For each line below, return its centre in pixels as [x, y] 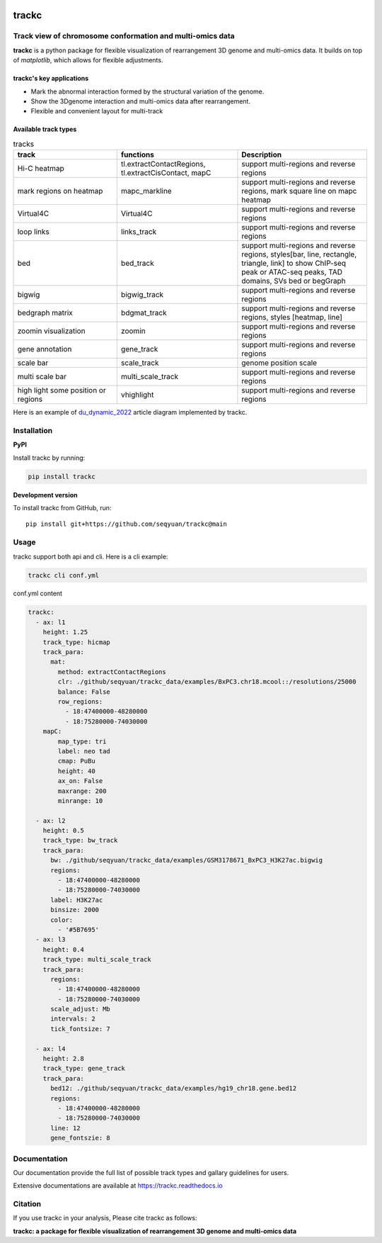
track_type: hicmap [77, 642]
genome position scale [279, 363]
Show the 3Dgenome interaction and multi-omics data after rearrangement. [141, 101]
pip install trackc [62, 476]
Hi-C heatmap [41, 169]
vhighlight [137, 395]
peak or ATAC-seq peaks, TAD [292, 272]
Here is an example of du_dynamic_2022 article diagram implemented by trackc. [130, 412]
